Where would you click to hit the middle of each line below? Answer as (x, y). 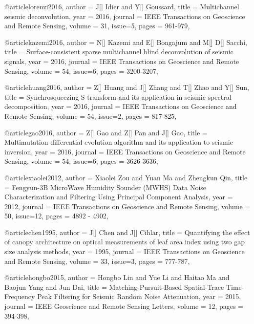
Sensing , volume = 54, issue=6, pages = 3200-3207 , (81, 71)
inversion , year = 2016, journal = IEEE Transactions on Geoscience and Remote (125, 151)
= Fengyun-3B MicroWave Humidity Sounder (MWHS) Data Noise (106, 187)
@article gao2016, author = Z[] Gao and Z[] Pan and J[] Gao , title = (106, 132)
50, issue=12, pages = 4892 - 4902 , (56, 216)
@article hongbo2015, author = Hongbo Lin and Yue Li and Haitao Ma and (117, 277)
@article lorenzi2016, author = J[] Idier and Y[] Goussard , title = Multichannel (122, 6)
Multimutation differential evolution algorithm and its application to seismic (119, 142)
